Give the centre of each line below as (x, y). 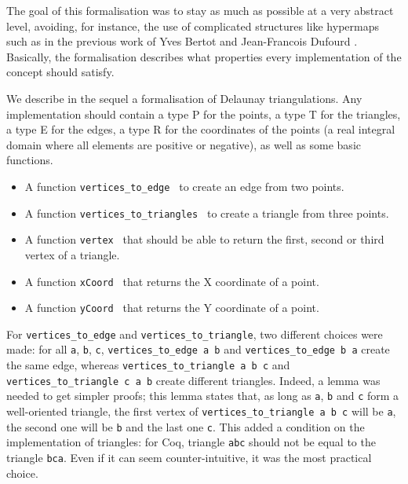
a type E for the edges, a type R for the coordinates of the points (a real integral (201, 129)
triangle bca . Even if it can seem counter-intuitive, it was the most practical (189, 458)
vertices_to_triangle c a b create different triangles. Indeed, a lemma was (193, 380)
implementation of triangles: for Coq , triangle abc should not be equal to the (191, 442)
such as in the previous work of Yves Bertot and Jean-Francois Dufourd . (182, 41)
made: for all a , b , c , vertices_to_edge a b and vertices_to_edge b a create (198, 349)
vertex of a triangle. (72, 254)
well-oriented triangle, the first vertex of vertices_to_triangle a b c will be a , (201, 411)
